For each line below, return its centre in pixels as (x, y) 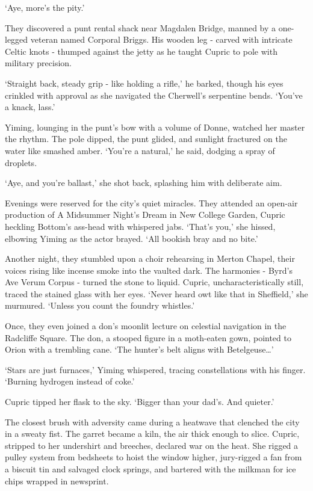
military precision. (39, 63)
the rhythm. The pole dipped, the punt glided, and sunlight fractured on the (146, 139)
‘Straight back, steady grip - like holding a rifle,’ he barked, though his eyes (144, 83)
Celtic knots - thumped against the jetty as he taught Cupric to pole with (141, 51)
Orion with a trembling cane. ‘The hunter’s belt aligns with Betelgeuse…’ (139, 349)
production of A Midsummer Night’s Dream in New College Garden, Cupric (145, 215)
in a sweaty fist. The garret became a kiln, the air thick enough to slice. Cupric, (152, 434)
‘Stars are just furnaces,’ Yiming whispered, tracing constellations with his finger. (155, 369)
